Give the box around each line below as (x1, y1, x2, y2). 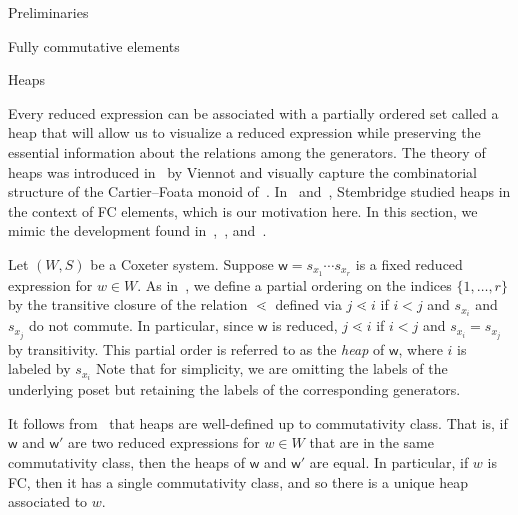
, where (398, 338, 443, 359)
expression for (8, 274, 93, 295)
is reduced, (272, 315, 338, 336)
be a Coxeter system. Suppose (90, 253, 274, 274)
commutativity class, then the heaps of (8, 452, 246, 473)
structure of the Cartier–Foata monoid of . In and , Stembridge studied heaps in (8, 181, 511, 202)
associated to (8, 491, 88, 512)
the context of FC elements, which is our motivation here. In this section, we (8, 200, 478, 221)
